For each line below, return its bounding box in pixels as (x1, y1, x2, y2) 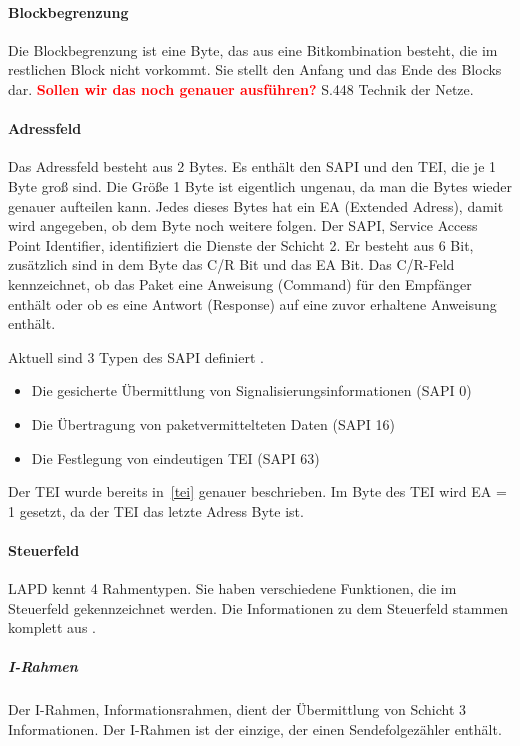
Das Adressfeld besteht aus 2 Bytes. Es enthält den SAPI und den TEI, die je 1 (8, 156, 497, 177)
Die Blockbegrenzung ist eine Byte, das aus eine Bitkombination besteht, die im (8, 39, 498, 60)
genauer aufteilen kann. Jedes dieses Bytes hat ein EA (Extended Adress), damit (8, 195, 504, 216)
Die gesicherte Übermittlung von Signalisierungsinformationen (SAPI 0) (31, 380, 472, 401)
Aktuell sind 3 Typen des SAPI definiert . (8, 346, 264, 367)
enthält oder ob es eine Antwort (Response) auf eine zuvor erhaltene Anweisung (8, 293, 497, 314)
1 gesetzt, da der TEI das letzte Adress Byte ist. (8, 500, 304, 521)
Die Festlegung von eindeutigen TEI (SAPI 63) (31, 447, 320, 468)
